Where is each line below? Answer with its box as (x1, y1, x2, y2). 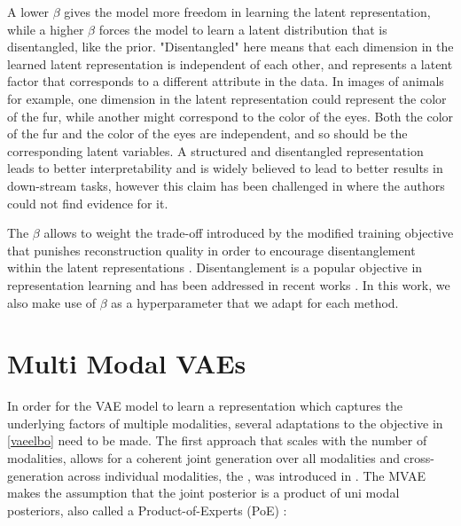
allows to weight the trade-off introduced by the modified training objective (43, 224, 454, 242)
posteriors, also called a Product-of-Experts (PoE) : (7, 500, 287, 519)
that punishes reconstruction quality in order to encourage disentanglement (7, 240, 416, 259)
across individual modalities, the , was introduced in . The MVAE (67, 466, 426, 484)
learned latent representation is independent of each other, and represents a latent (7, 54, 453, 73)
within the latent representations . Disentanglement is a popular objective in (7, 258, 423, 277)
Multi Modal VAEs (7, 345, 246, 381)
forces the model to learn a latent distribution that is (98, 20, 387, 38)
